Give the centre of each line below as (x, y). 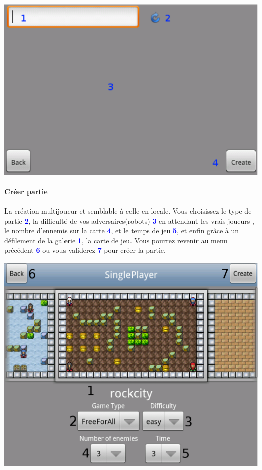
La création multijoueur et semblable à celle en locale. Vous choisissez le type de (128, 211)
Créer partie (26, 191)
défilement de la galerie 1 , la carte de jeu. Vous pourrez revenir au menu (116, 240)
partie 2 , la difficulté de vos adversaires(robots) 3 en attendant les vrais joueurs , (129, 220)
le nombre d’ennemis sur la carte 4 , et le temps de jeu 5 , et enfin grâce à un (122, 230)
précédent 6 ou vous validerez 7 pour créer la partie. (85, 250)
